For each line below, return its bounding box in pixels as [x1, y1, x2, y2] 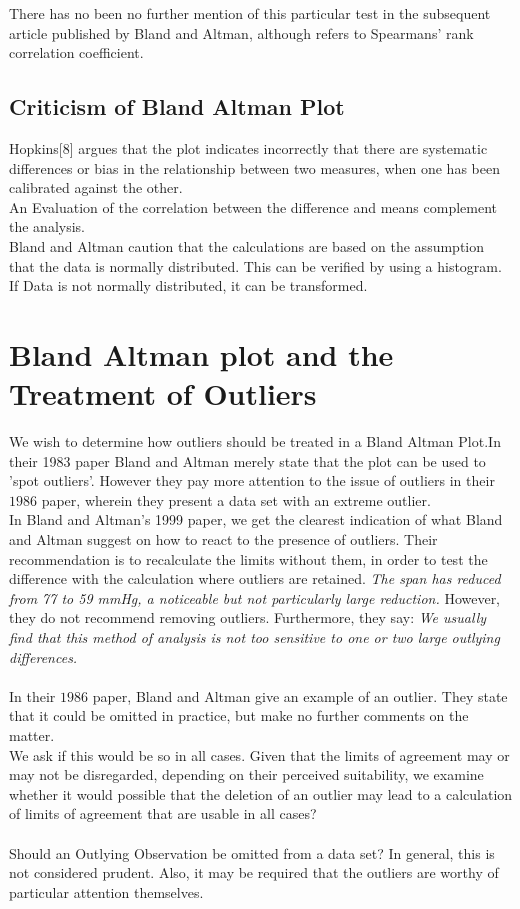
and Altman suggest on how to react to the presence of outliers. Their [9, 529, 438, 550]
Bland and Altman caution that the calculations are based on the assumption [9, 235, 485, 256]
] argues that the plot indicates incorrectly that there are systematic [69, 137, 488, 158]
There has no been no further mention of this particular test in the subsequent [9, 3, 491, 23]
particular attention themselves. [9, 881, 204, 902]
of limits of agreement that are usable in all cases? [9, 803, 317, 824]
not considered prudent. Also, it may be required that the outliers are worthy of [9, 862, 499, 883]
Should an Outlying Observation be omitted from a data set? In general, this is [9, 842, 495, 863]
